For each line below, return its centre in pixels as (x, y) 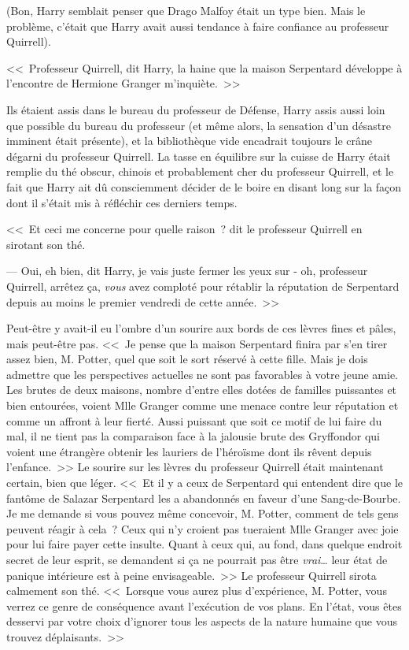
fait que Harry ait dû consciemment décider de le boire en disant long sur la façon (204, 186)
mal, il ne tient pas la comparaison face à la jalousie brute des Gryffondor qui (193, 436)
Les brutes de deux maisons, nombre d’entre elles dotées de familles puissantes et (202, 390)
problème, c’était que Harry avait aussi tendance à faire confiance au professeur (198, 26)
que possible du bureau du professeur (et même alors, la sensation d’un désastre (199, 125)
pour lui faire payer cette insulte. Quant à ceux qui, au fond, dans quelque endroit (204, 544)
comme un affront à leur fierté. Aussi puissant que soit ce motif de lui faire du (194, 420)
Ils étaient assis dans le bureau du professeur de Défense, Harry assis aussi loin (196, 109)
